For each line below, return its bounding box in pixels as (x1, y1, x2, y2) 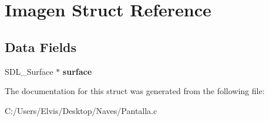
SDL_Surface (5, 65, 53, 77)
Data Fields (5, 37, 77, 56)
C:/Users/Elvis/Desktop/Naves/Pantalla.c (5, 104, 157, 116)
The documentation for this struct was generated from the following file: (5, 85, 265, 97)
